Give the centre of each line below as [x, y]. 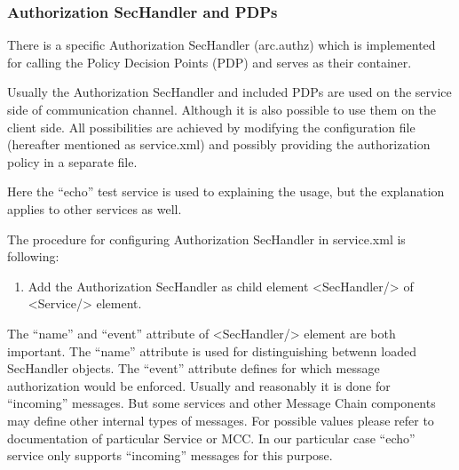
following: [33, 256]
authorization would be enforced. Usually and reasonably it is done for [199, 385]
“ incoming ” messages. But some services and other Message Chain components [222, 403]
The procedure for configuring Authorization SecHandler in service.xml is [206, 239]
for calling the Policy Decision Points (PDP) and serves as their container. [210, 62]
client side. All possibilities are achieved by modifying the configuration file [211, 127]
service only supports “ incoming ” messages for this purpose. [170, 455]
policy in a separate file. [72, 161]
